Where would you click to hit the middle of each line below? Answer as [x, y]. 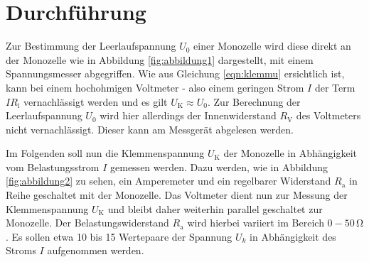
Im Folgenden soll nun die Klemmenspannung [105, 153]
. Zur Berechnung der [254, 101]
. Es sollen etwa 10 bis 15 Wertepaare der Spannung [119, 236]
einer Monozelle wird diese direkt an [272, 46]
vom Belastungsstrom [53, 167]
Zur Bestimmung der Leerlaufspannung [91, 46]
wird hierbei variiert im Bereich [256, 223]
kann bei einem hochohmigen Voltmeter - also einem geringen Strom [155, 87]
